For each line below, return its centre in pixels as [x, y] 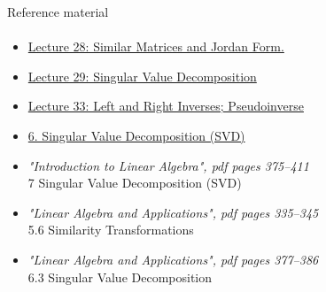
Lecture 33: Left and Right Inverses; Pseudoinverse [166, 106]
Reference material [58, 12]
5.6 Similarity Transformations [111, 230]
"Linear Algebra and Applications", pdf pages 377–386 [173, 259]
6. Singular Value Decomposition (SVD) [136, 135]
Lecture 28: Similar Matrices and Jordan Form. [156, 46]
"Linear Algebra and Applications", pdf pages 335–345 [173, 212]
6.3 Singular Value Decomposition [120, 277]
